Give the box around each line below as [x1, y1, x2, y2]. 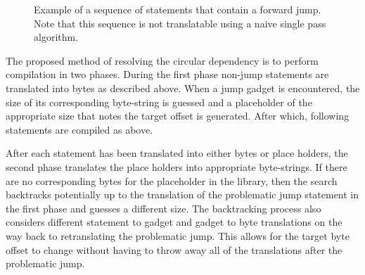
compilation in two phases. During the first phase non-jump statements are [6, 67, 329, 82]
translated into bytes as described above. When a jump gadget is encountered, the [6, 80, 360, 95]
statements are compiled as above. [6, 122, 153, 136]
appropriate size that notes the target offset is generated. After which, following [6, 108, 350, 123]
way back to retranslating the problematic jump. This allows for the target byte [6, 228, 350, 243]
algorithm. [34, 30, 79, 44]
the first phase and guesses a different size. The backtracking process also [6, 200, 321, 215]
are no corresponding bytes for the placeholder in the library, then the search [6, 173, 338, 188]
